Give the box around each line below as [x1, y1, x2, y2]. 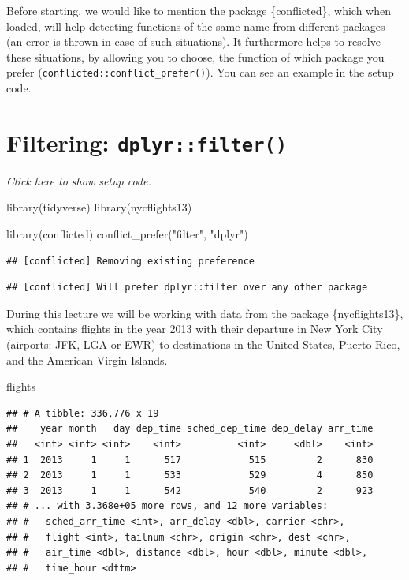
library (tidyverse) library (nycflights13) [6, 199, 192, 215]
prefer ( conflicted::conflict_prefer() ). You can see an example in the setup [6, 64, 394, 80]
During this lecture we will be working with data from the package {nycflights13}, [6, 305, 403, 321]
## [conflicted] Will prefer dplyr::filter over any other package [6, 282, 368, 294]
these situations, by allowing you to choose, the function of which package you [6, 48, 385, 65]
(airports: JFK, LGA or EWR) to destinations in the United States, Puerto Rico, [6, 336, 400, 353]
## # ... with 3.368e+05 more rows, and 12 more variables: [6, 500, 329, 512]
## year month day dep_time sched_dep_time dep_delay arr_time [6, 423, 374, 435]
